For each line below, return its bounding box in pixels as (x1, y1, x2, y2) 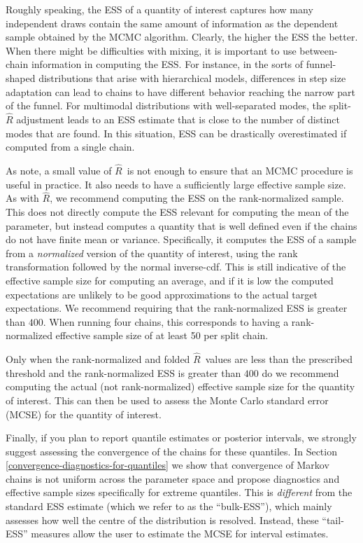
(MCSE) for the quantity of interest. (6, 406, 162, 421)
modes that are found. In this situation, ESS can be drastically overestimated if (6, 125, 347, 140)
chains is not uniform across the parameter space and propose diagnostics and (6, 471, 340, 486)
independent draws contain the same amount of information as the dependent (6, 15, 339, 30)
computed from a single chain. (6, 139, 135, 154)
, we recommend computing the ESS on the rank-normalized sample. (50, 191, 344, 205)
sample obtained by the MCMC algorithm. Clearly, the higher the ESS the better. (6, 29, 358, 44)
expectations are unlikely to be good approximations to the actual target (6, 287, 318, 301)
